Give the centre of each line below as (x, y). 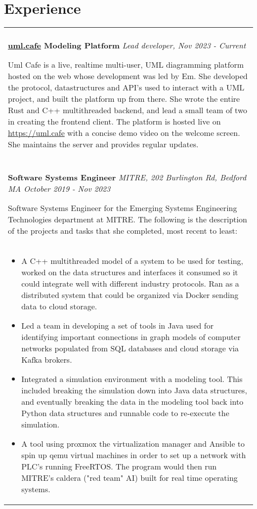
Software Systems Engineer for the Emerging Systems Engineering (123, 208)
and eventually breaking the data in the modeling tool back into (132, 402)
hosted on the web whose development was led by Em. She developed (128, 76)
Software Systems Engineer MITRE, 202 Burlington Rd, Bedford (127, 177)
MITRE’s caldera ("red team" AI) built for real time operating (129, 478)
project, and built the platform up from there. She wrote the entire (124, 99)
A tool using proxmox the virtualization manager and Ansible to (133, 444)
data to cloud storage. (59, 306)
